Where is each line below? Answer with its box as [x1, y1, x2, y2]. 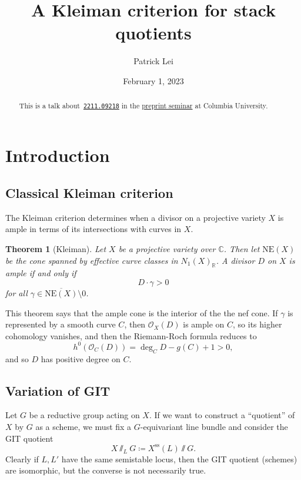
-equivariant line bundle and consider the [140, 421, 288, 433]
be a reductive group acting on [29, 409, 140, 421]
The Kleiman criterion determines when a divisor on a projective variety [5, 211, 266, 223]
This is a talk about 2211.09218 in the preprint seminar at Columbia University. [19, 101, 268, 111]
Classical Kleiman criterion [5, 184, 173, 202]
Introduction [5, 143, 110, 167]
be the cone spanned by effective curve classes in [5, 254, 178, 266]
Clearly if [5, 452, 39, 465]
